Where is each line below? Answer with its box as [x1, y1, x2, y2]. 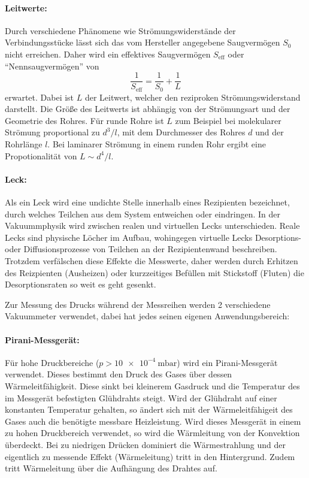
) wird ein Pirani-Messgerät [177, 356, 278, 368]
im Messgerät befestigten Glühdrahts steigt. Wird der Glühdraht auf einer [5, 391, 277, 404]
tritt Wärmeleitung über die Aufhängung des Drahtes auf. [5, 462, 217, 474]
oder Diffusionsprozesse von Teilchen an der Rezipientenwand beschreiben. [5, 243, 277, 255]
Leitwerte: [5, 1, 47, 14]
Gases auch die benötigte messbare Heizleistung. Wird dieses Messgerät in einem [5, 415, 301, 427]
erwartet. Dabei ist [5, 90, 74, 103]
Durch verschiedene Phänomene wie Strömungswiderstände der [5, 24, 236, 37]
